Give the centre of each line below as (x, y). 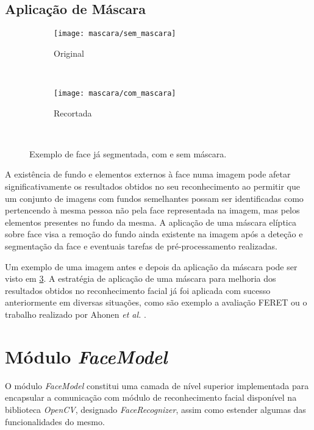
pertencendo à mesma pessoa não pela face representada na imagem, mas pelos (152, 210)
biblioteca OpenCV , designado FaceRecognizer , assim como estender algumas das (155, 409)
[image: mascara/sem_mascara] (115, 34)
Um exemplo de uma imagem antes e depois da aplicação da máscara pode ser (151, 266)
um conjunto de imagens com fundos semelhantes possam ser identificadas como (154, 198)
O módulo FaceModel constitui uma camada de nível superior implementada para (157, 385)
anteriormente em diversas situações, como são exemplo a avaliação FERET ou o (156, 302)
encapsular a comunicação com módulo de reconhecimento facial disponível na (151, 397)
